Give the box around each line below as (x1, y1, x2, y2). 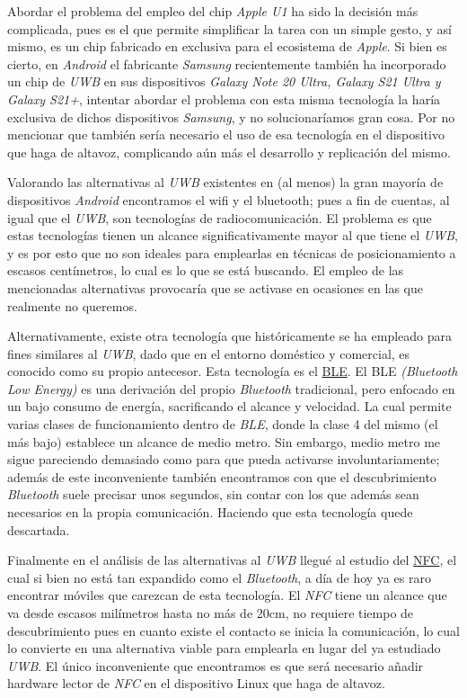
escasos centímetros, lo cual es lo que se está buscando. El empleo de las (7, 261, 404, 280)
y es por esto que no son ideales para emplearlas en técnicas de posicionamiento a (7, 243, 456, 262)
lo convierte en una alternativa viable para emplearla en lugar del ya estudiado (7, 639, 441, 658)
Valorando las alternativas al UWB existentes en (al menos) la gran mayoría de (7, 173, 444, 192)
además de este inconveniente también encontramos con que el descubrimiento (7, 467, 436, 486)
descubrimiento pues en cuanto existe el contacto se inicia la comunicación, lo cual (7, 621, 460, 640)
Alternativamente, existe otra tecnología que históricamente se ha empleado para (7, 327, 453, 345)
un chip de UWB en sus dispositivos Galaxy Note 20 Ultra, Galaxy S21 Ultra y (7, 72, 441, 91)
